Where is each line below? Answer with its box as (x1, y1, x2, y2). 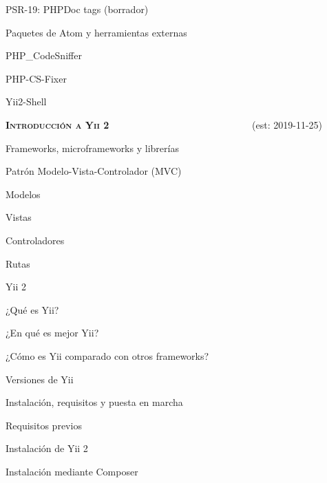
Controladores (6, 233, 65, 247)
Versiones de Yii (6, 372, 74, 386)
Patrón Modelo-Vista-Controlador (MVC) (6, 164, 182, 178)
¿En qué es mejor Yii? (6, 325, 99, 340)
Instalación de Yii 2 (6, 441, 88, 455)
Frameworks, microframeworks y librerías (6, 140, 179, 155)
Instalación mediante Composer (6, 464, 138, 478)
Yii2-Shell (6, 94, 47, 109)
